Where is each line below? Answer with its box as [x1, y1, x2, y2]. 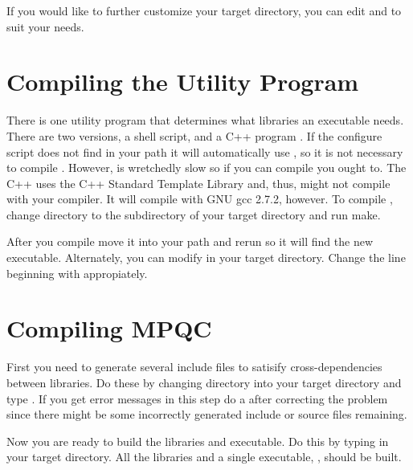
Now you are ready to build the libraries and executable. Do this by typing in [6, 432, 389, 449]
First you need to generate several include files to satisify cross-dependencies [6, 358, 382, 375]
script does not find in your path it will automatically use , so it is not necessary [6, 143, 403, 160]
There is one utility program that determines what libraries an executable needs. [6, 112, 404, 129]
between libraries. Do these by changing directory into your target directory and [6, 374, 402, 390]
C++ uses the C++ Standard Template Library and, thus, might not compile [6, 174, 391, 191]
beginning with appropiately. [6, 264, 148, 281]
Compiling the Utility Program [6, 65, 359, 98]
